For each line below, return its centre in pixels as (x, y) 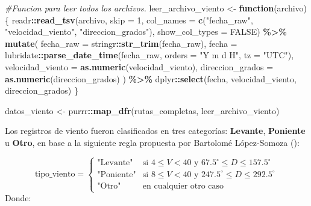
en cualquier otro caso (183, 186)
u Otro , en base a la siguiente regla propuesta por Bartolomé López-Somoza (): (152, 142)
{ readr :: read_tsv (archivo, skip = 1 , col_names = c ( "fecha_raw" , (129, 20)
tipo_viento (55, 174)
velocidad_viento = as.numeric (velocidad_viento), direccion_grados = (139, 66)
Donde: (18, 198)
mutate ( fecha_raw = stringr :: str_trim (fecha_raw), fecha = (121, 43)
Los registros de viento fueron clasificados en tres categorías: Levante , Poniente (155, 131)
